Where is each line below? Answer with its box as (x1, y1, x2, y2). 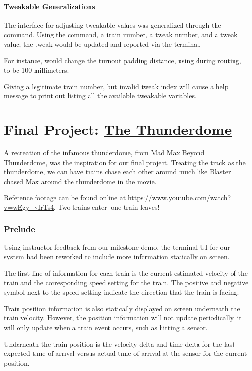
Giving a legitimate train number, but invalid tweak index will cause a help (4, 81, 229, 91)
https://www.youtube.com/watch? (127, 192, 231, 203)
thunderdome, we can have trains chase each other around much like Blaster (4, 167, 231, 177)
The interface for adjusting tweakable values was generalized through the (4, 19, 221, 30)
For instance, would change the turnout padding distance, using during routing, (4, 55, 241, 65)
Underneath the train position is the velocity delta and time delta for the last (4, 338, 235, 349)
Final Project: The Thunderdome (4, 119, 232, 139)
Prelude (4, 223, 35, 235)
